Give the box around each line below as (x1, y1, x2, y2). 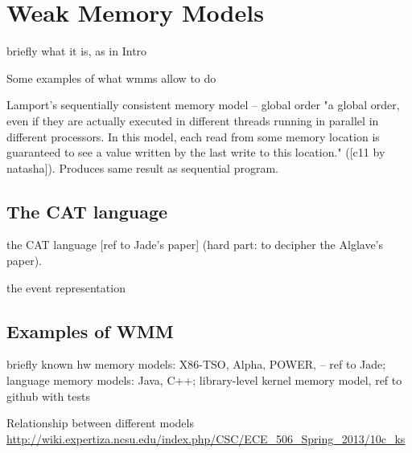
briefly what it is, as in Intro (6, 43, 147, 59)
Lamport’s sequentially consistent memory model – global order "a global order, (6, 96, 400, 113)
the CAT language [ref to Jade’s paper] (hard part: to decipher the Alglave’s (6, 236, 384, 253)
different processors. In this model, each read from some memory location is (6, 128, 380, 145)
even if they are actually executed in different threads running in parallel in (6, 112, 379, 129)
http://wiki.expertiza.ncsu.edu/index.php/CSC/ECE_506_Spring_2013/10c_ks (6, 430, 406, 447)
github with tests (6, 387, 90, 404)
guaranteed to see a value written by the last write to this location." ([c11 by (6, 144, 385, 161)
